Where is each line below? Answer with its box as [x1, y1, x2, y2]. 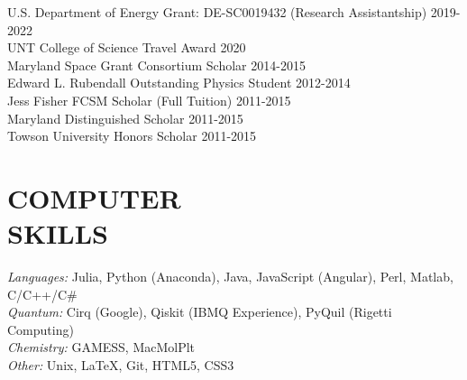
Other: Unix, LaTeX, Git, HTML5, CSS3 [7, 356, 234, 375]
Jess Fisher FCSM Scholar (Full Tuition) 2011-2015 [7, 90, 291, 109]
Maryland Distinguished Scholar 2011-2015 [7, 108, 243, 127]
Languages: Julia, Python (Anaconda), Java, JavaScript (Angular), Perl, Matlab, [7, 267, 453, 286]
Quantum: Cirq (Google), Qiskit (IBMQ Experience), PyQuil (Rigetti [7, 302, 392, 321]
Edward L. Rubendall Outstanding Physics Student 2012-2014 [7, 73, 351, 92]
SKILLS [7, 215, 108, 252]
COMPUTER [7, 179, 181, 216]
